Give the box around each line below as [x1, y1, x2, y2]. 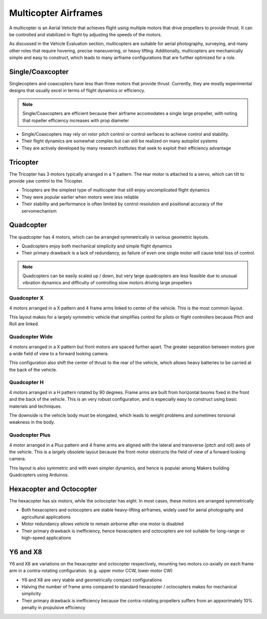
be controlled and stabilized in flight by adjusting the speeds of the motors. [9, 31, 162, 37]
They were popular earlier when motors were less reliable [21, 194, 139, 200]
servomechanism [21, 208, 57, 214]
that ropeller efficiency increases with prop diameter [22, 117, 130, 124]
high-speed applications [21, 535, 71, 541]
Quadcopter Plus [9, 432, 51, 438]
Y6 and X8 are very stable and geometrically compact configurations [21, 577, 162, 583]
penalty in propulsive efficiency [21, 605, 86, 611]
